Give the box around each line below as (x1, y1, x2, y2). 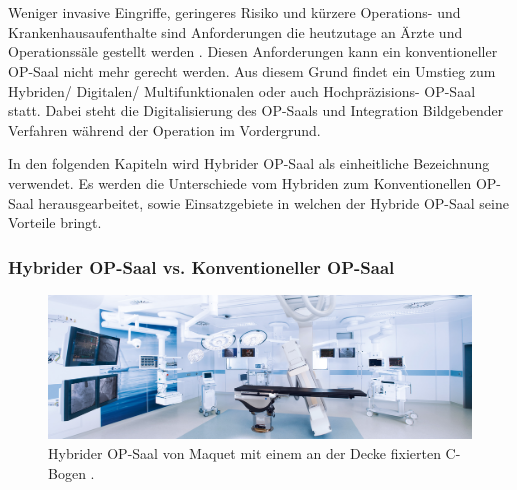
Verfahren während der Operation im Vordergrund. (8, 119, 321, 140)
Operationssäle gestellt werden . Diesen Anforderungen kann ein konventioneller (8, 41, 498, 62)
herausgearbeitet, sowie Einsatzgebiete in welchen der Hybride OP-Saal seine (38, 192, 509, 213)
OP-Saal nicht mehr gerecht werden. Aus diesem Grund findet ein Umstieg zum (8, 60, 496, 81)
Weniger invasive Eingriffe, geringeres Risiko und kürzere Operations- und (8, 2, 461, 23)
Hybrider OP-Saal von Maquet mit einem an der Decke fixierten (48, 443, 441, 464)
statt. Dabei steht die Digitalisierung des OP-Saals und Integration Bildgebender (8, 100, 504, 121)
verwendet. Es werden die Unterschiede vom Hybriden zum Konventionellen (8, 172, 472, 193)
